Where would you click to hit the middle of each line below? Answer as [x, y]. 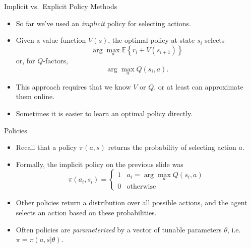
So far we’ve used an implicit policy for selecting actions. [103, 23]
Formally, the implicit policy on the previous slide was [100, 164]
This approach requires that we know [73, 86]
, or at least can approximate [199, 86]
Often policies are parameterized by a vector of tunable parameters [119, 229]
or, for [25, 60]
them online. [35, 96]
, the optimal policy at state [151, 40]
